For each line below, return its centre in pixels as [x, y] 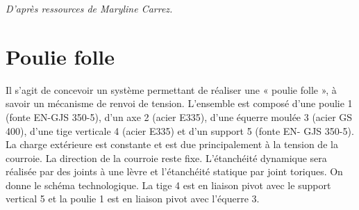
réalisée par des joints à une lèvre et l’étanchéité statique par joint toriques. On [174, 171]
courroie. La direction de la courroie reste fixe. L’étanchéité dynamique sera [166, 157]
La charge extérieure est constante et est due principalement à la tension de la [172, 144]
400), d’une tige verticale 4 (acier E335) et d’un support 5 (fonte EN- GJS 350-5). [180, 130]
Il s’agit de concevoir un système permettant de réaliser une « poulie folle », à [171, 89]
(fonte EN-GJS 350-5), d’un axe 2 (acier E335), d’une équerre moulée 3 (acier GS [179, 116]
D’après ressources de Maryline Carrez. [89, 8]
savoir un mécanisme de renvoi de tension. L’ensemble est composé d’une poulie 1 [179, 103]
